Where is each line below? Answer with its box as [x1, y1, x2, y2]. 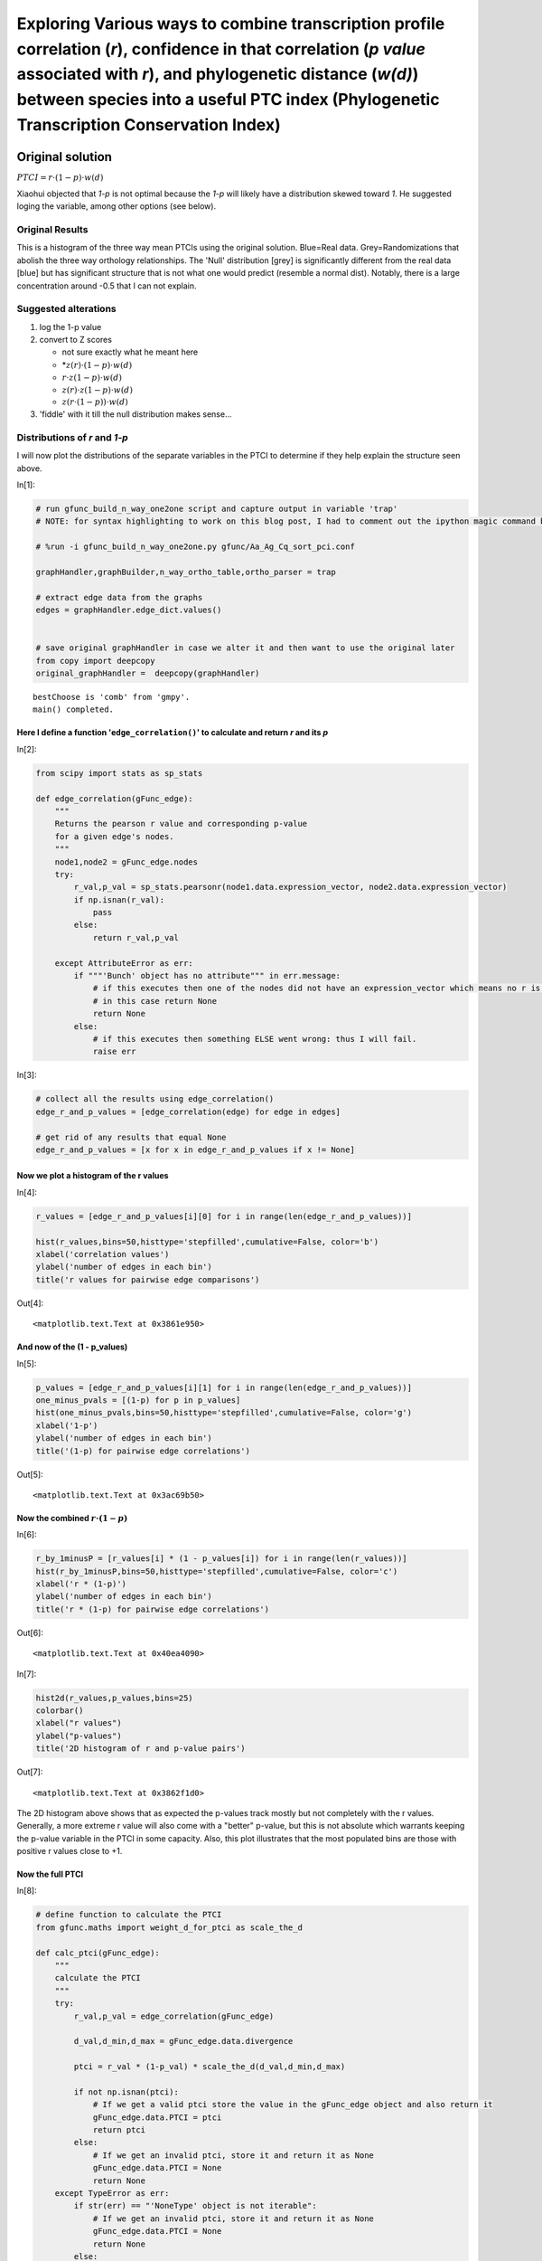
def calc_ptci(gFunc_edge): [35, 1947, 160, 1958]
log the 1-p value [39, 321, 102, 332]
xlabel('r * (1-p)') [35, 1579, 126, 1589]
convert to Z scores [39, 335, 113, 345]
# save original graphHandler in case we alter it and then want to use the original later [35, 643, 455, 653]
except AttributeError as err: [54, 958, 193, 968]
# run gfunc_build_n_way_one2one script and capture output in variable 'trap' [35, 503, 398, 514]
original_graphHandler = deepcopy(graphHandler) [35, 668, 260, 678]
